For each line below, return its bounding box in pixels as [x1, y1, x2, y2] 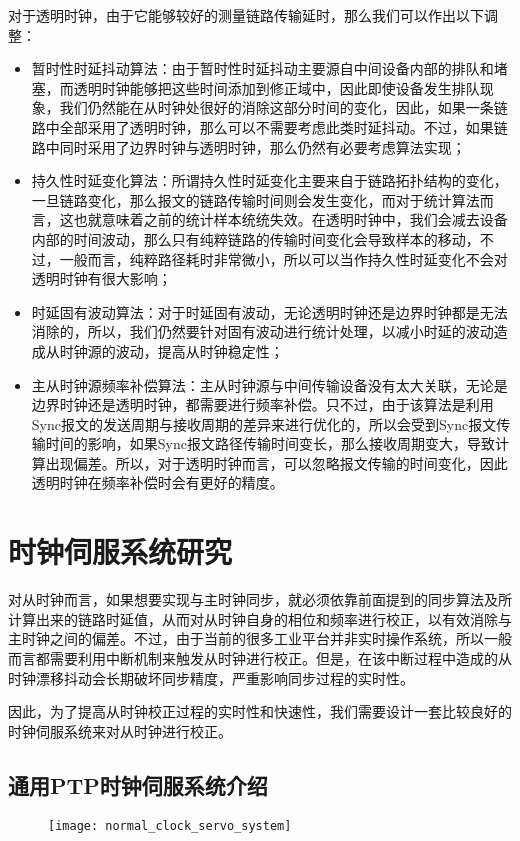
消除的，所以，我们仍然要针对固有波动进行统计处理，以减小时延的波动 [31, 321, 494, 342]
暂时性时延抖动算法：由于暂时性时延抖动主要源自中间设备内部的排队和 [31, 58, 494, 79]
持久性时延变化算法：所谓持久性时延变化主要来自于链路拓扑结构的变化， [31, 170, 508, 191]
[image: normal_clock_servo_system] [48, 818, 292, 833]
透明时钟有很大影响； [31, 268, 172, 289]
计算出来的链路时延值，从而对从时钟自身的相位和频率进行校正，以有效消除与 [8, 608, 512, 629]
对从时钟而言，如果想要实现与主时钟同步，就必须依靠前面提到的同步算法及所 [8, 589, 512, 610]
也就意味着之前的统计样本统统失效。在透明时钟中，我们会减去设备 [73, 209, 508, 230]
